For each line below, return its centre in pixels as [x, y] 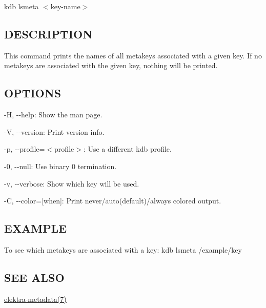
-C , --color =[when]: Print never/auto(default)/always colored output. [113, 201]
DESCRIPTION [48, 34]
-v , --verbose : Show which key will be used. [72, 183]
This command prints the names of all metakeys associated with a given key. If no [133, 55]
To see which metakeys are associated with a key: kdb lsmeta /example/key [123, 249]
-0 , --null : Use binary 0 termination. [60, 166]
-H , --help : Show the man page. [53, 115]
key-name [65, 6]
